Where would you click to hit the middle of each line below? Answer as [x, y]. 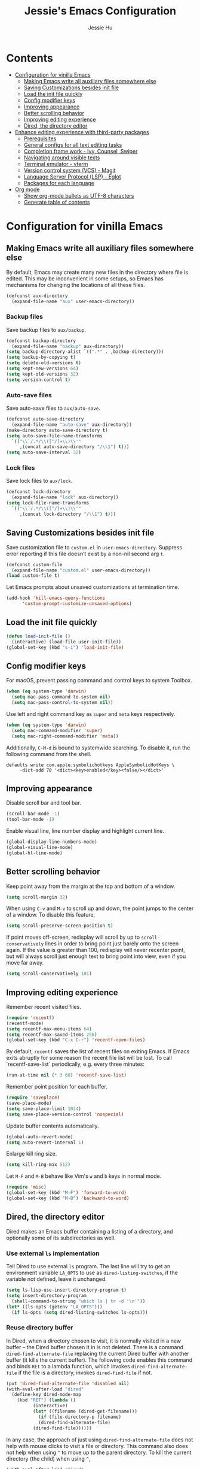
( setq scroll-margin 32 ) [37, 897]
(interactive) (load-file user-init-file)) [66, 642]
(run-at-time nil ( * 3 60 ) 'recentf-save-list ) [67, 1075]
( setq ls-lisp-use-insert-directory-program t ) [67, 1290]
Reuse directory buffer [40, 1328]
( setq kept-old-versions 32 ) [42, 374]
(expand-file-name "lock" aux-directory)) [65, 498]
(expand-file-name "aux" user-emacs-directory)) [73, 301]
